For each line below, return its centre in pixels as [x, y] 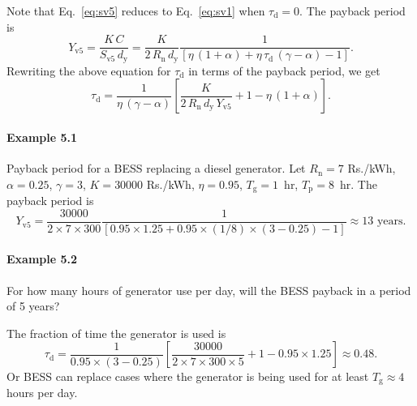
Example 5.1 [42, 137]
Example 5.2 [42, 259]
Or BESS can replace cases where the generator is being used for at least [188, 376]
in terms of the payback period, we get [284, 70]
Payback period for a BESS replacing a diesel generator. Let [156, 168]
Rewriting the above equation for [89, 70]
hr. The [358, 184]
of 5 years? [33, 306]
